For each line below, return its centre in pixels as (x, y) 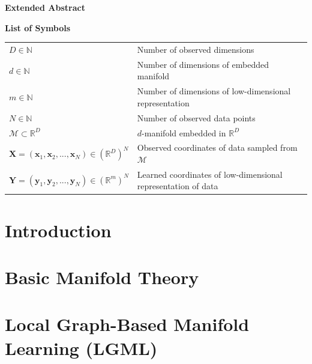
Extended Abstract (45, 7)
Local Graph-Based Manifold (127, 324)
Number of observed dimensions (196, 49)
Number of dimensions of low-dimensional (214, 91)
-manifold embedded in (184, 132)
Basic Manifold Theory (102, 277)
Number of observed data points (196, 117)
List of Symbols (38, 27)
